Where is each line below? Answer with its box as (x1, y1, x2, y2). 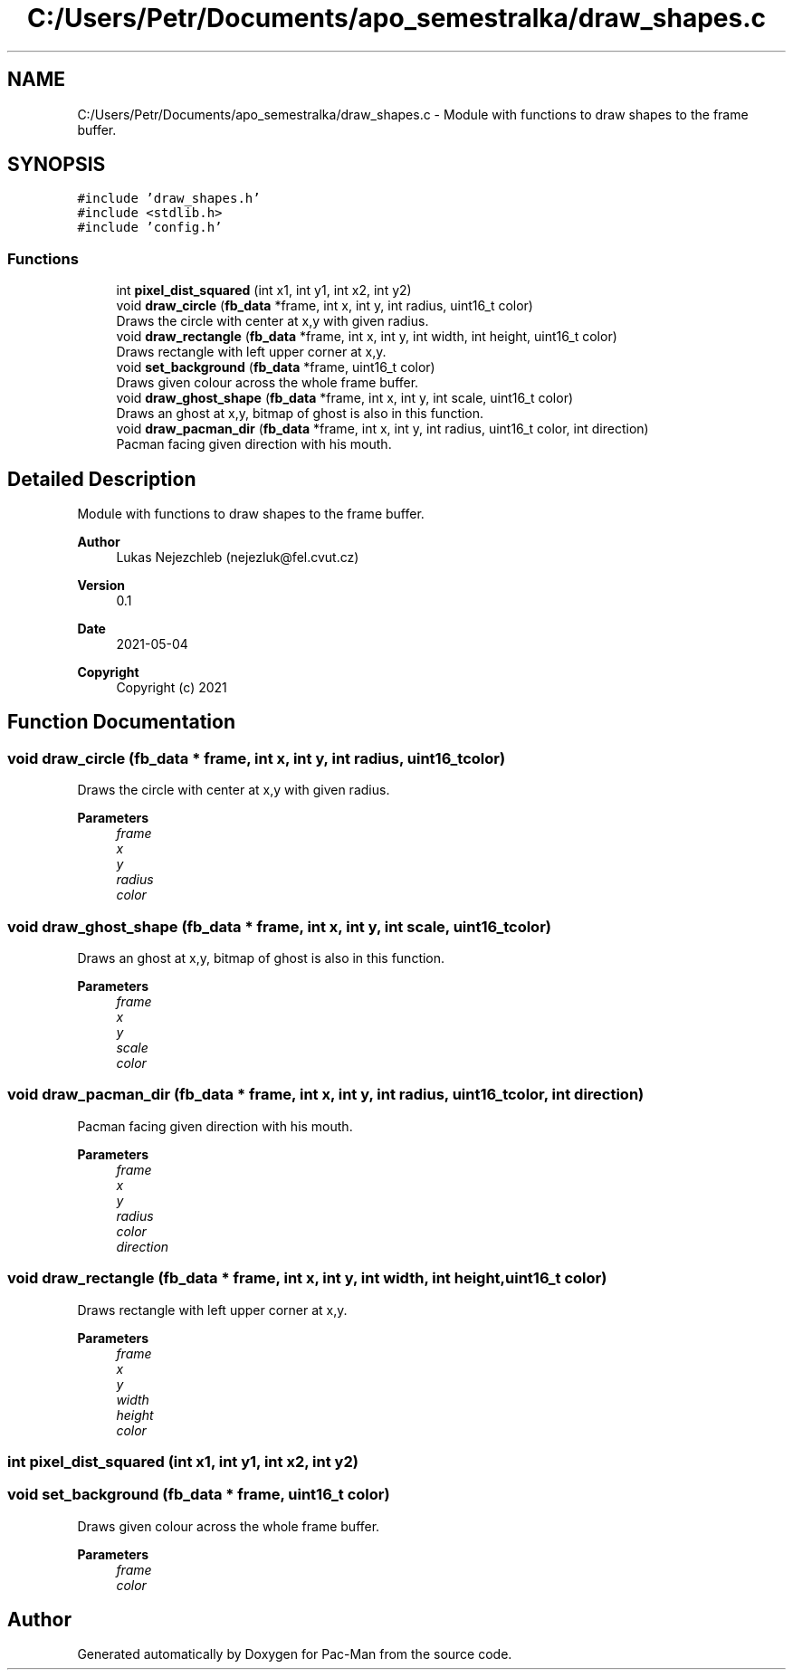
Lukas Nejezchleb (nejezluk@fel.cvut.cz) (116, 549, 359, 566)
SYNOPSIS (7, 153, 106, 176)
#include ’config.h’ (77, 220, 223, 235)
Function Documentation (7, 710, 235, 734)
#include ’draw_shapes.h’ (77, 191, 261, 206)
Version (77, 577, 125, 594)
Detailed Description (7, 467, 196, 491)
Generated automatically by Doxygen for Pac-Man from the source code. (77, 1646, 512, 1663)
